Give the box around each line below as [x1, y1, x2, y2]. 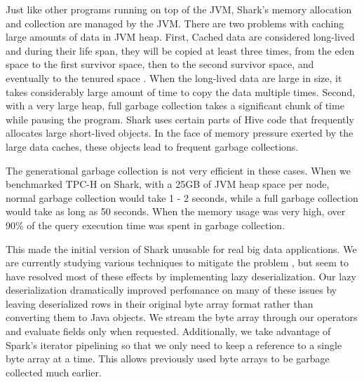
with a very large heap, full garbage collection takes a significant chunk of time [6, 98, 344, 113]
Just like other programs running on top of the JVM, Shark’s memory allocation [6, 2, 352, 16]
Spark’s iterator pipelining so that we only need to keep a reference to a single [6, 337, 342, 352]
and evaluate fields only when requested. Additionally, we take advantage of [6, 324, 331, 339]
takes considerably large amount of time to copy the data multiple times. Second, [6, 84, 356, 99]
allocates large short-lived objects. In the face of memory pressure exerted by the [6, 125, 353, 140]
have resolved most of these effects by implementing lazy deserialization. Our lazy [6, 268, 356, 283]
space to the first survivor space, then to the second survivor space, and [6, 57, 314, 71]
